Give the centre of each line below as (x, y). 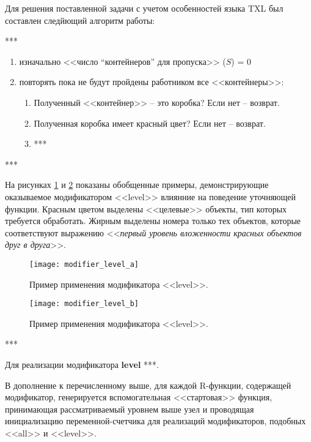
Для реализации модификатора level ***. (82, 364)
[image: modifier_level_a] (84, 264)
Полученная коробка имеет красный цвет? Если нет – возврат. (150, 123)
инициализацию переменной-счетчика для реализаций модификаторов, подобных (155, 421)
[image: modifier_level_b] (84, 304)
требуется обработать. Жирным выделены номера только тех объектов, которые (153, 221)
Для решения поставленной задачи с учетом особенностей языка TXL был (144, 8)
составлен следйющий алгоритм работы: (80, 20)
